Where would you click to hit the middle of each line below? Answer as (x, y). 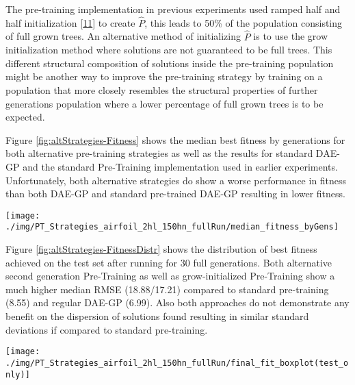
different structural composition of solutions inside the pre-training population (170, 63)
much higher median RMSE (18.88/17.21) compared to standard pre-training (167, 289)
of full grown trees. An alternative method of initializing (123, 36)
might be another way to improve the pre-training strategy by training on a (164, 76)
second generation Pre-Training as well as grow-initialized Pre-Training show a (170, 276)
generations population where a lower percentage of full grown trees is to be (165, 103)
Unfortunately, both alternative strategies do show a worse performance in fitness (176, 180)
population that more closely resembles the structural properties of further (162, 90)
